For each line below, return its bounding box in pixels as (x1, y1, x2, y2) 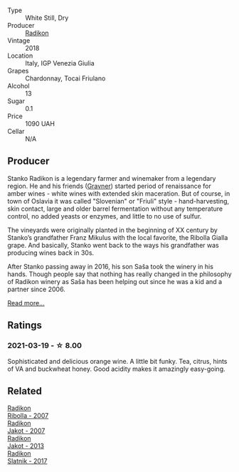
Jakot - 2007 (7, 426, 46, 435)
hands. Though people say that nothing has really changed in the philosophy (7, 270, 232, 278)
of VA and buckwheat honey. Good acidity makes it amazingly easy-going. (7, 365, 225, 373)
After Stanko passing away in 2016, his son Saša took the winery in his (7, 262, 213, 271)
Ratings (7, 320, 43, 332)
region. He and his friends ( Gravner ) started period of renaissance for (7, 182, 211, 190)
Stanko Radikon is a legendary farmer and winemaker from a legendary (7, 174, 216, 182)
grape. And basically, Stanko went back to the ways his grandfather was (7, 241, 219, 249)
